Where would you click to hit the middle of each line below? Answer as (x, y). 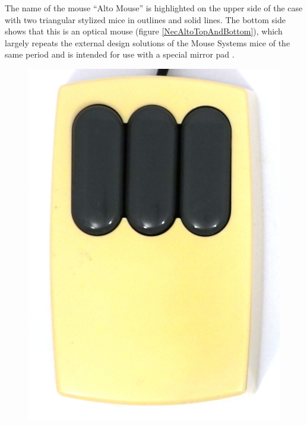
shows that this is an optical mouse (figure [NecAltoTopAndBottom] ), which (144, 31)
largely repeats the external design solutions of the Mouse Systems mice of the (148, 42)
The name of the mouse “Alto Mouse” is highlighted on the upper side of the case (154, 8)
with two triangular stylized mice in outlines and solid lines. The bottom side (145, 19)
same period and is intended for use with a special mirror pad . (120, 54)
